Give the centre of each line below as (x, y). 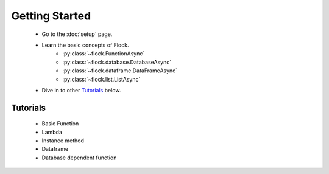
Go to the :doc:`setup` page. (77, 34)
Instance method (63, 141)
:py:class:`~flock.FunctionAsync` (104, 54)
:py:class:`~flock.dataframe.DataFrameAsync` (120, 71)
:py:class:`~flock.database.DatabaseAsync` (117, 62)
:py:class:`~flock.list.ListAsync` (101, 79)
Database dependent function (79, 158)
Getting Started (51, 16)
